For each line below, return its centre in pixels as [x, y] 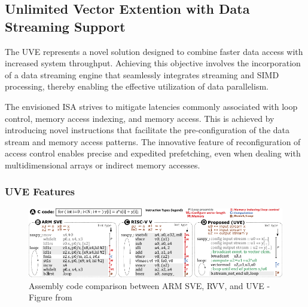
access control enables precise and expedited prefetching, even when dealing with [153, 153]
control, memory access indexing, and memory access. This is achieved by [140, 118]
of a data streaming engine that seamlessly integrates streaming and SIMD [142, 74]
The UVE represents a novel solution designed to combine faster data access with [154, 51]
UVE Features [40, 191]
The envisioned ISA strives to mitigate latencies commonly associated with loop [151, 106]
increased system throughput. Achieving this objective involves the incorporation [153, 63]
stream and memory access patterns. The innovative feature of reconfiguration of [153, 141]
